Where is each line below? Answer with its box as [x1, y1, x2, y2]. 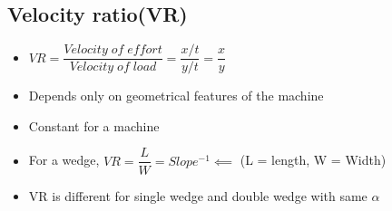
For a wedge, [28, 150, 100, 169]
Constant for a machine [28, 116, 160, 135]
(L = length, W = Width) [240, 150, 387, 169]
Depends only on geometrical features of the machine [28, 86, 324, 105]
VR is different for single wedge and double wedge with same [28, 186, 367, 205]
